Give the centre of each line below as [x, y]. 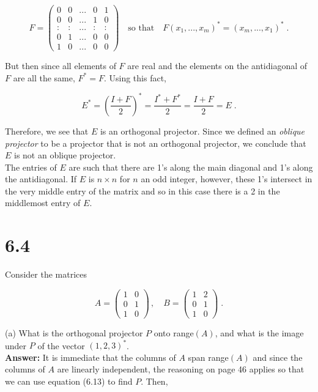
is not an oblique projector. [65, 155]
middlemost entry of [43, 203]
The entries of [31, 167]
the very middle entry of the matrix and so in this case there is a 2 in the [142, 190]
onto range [174, 332]
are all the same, [44, 77]
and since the [278, 357]
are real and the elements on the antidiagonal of [217, 66]
